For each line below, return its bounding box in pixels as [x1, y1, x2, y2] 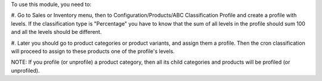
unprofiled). [11, 67, 40, 74]
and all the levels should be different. [11, 29, 102, 36]
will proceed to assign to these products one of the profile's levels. [11, 48, 175, 55]
